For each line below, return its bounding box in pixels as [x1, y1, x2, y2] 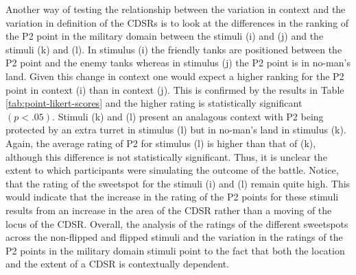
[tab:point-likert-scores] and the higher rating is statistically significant [5, 96, 302, 110]
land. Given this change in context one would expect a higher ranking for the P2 [5, 68, 344, 83]
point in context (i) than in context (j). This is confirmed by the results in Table [5, 82, 344, 96]
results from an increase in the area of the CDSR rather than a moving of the [5, 202, 332, 217]
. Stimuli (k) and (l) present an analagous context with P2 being [52, 109, 324, 123]
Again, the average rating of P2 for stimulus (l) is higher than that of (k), [5, 135, 316, 150]
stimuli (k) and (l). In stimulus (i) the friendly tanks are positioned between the [5, 42, 342, 56]
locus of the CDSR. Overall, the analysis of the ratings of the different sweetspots [5, 216, 348, 231]
